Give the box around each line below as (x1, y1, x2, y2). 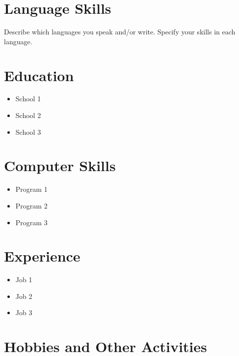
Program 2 (15, 200, 48, 210)
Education (4, 65, 74, 85)
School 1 (15, 93, 41, 104)
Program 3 (15, 217, 48, 227)
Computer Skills (4, 155, 116, 176)
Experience (4, 246, 80, 266)
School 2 (15, 110, 41, 120)
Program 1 (15, 184, 48, 194)
